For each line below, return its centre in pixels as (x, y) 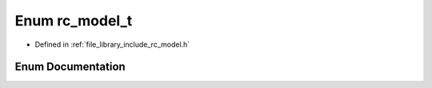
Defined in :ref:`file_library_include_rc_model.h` (112, 44)
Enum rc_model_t (74, 21)
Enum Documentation (70, 67)
